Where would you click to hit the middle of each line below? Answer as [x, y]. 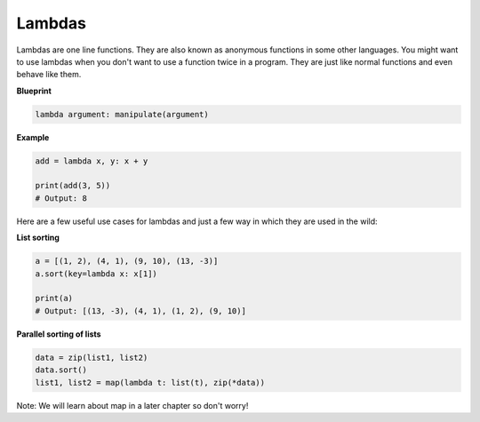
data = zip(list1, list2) [92, 357]
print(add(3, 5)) [73, 186]
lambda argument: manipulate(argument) [122, 114]
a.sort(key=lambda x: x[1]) [96, 274]
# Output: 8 [61, 198]
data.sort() [61, 370]
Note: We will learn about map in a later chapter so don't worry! [132, 405]
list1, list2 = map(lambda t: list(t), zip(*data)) [150, 382]
